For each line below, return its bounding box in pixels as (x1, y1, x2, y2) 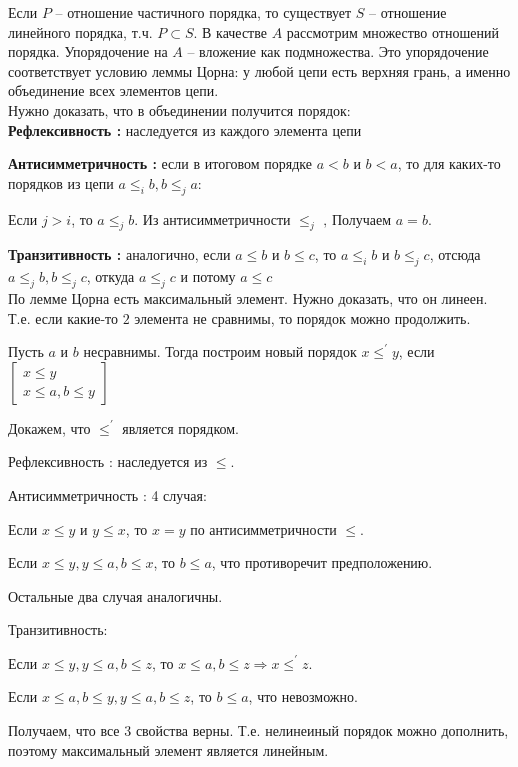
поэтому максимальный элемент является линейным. (8, 739, 329, 760)
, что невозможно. (248, 686, 358, 707)
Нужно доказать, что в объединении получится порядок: (8, 99, 351, 120)
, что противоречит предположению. (211, 552, 433, 573)
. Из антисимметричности (134, 208, 291, 229)
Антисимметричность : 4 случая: (8, 484, 207, 505)
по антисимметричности (190, 518, 337, 539)
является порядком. (122, 417, 239, 438)
